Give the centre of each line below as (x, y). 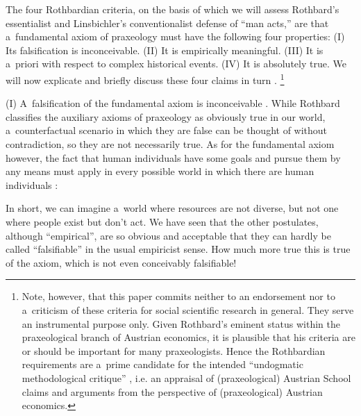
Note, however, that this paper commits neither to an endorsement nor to (178, 296)
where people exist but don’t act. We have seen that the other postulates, (162, 221)
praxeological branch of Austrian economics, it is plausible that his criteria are (188, 337)
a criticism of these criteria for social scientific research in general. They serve (188, 309)
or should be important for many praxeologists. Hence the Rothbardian (174, 350)
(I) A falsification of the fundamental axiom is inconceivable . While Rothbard (173, 103)
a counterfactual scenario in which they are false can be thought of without (167, 130)
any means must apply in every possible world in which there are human (160, 171)
